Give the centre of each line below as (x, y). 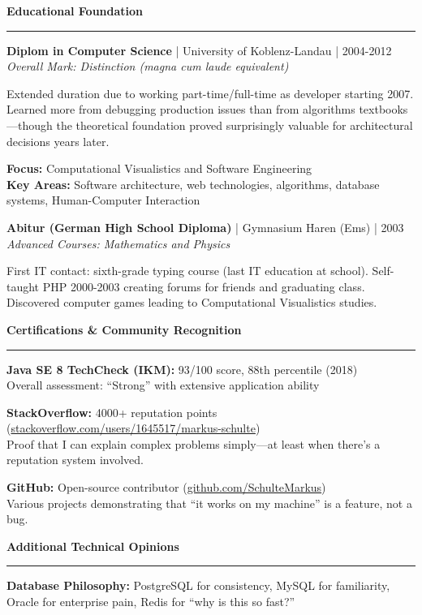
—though (30, 125)
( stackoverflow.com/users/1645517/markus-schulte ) (133, 428)
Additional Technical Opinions (93, 546)
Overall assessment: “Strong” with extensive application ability (163, 385)
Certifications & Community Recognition (124, 329)
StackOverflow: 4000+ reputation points (112, 412)
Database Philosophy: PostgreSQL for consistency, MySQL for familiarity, (198, 585)
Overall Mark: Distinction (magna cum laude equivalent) (148, 66)
